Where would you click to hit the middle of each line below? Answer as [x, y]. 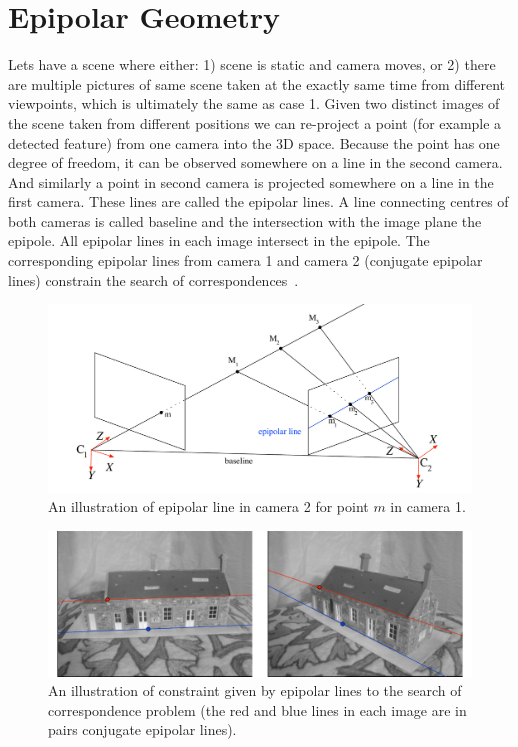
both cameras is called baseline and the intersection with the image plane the [245, 220]
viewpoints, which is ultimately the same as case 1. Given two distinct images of [254, 103]
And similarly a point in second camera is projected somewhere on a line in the [251, 181]
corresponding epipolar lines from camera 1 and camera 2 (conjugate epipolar [245, 260]
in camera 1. [428, 506]
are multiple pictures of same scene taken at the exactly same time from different [256, 83]
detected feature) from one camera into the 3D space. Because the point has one [254, 142]
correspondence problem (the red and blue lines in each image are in [257, 709]
